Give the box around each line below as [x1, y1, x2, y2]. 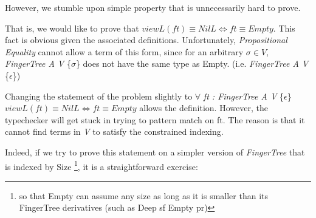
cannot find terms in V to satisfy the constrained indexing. [5, 125, 224, 138]
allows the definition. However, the [139, 101, 268, 114]
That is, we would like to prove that [5, 21, 139, 34]
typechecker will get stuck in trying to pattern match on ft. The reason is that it [5, 113, 305, 126]
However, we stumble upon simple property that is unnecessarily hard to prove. [5, 1, 301, 13]
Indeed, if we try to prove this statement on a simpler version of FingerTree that [5, 145, 305, 158]
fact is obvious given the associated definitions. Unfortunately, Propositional [5, 33, 287, 46]
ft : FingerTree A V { [203, 89, 284, 102]
